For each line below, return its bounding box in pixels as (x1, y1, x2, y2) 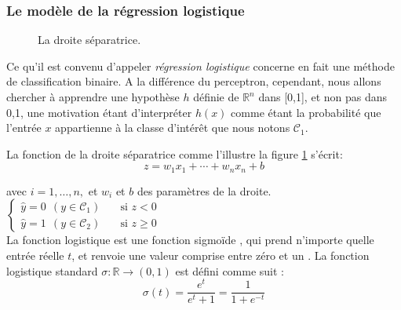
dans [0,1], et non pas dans (258, 89, 388, 104)
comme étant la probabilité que (231, 104, 381, 120)
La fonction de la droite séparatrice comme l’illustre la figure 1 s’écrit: (6, 145, 343, 162)
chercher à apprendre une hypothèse (6, 89, 180, 104)
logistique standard (6, 262, 98, 279)
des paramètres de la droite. (137, 182, 272, 199)
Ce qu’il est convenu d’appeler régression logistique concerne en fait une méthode (6, 57, 395, 74)
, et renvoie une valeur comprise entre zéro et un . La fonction (71, 247, 370, 264)
